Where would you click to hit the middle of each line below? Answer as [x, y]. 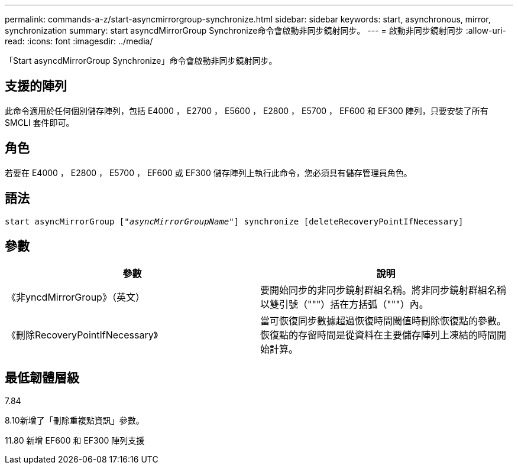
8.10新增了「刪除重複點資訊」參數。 [75, 421]
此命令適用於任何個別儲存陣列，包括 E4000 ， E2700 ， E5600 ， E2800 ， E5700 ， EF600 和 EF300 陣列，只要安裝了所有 [247, 110]
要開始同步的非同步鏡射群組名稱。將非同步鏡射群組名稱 [383, 290]
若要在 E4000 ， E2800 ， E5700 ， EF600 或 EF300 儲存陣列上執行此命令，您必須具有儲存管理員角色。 [208, 172]
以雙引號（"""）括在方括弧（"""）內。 [344, 304]
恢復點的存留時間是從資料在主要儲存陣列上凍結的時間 [379, 335]
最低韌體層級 [42, 377]
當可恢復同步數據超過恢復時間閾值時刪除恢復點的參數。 [383, 321]
